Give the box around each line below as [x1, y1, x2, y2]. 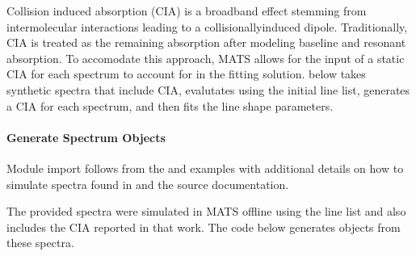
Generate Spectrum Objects [6, 128, 166, 145]
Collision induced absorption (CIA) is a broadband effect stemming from [6, 2, 367, 19]
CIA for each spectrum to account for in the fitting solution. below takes [6, 65, 366, 82]
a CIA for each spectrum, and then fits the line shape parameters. [6, 97, 334, 114]
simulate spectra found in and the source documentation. [6, 175, 289, 192]
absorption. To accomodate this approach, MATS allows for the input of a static [6, 49, 405, 66]
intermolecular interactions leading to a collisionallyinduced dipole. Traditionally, [6, 18, 408, 35]
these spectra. [6, 234, 74, 251]
